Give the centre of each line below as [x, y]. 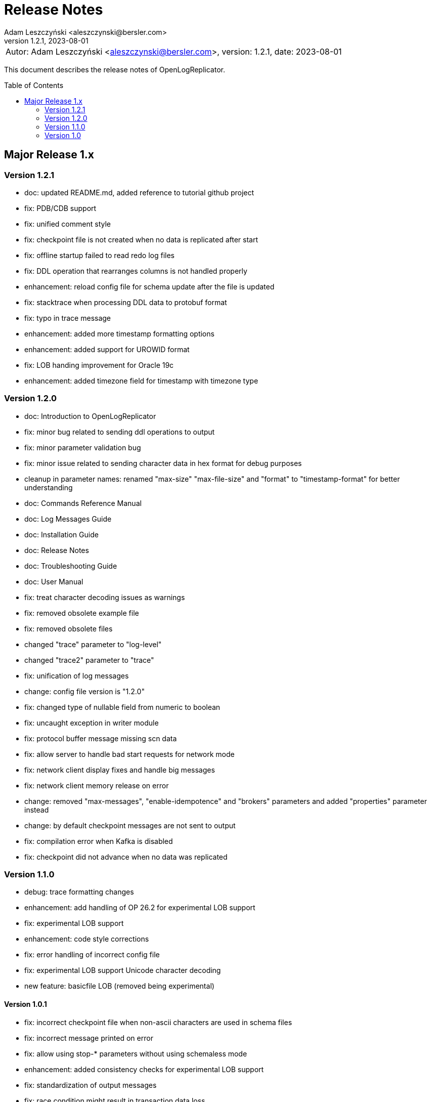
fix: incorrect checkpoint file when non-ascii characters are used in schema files [158, 1022]
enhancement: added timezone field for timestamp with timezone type [141, 380]
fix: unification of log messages [77, 675]
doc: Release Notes [57, 550]
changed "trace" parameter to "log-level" [93, 644]
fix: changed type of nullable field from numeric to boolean [122, 707]
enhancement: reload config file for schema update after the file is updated [149, 286]
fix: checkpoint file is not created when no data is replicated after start [141, 239]
